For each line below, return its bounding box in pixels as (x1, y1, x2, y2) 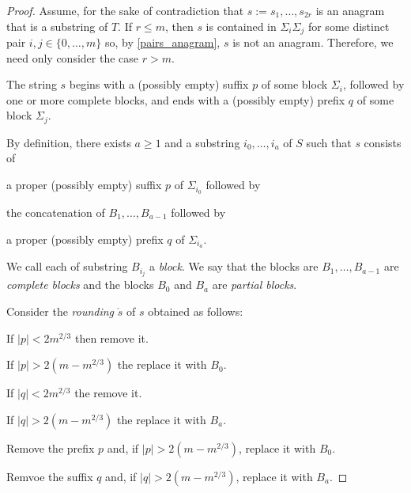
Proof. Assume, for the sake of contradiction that (6, 2, 244, 18)
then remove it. (74, 329, 149, 346)
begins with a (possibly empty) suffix (69, 76, 249, 93)
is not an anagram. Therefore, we (232, 34, 394, 51)
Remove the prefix (6, 439, 95, 456)
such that (306, 134, 352, 150)
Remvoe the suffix (6, 468, 93, 484)
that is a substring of (6, 17, 108, 34)
